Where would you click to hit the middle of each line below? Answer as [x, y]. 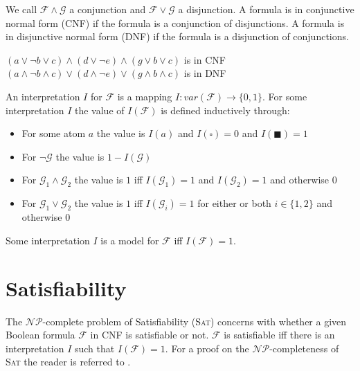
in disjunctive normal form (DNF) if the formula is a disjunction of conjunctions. [177, 36]
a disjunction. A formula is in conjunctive [266, 9]
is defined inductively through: [225, 110]
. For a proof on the [207, 348]
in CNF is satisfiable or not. [150, 335]
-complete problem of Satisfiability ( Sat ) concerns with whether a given [195, 321]
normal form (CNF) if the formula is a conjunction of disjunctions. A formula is [175, 22]
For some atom [54, 133]
